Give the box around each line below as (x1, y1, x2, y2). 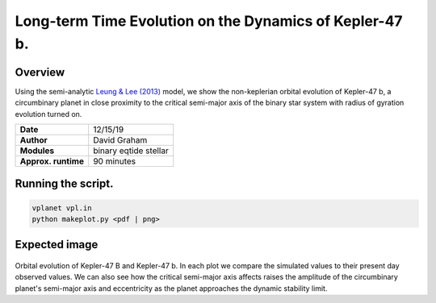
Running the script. (15, 177, 114, 191)
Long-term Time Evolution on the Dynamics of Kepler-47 (15, 12, 403, 30)
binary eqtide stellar (93, 145, 169, 156)
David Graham (93, 135, 148, 146)
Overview (15, 65, 65, 79)
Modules (19, 145, 55, 156)
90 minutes (93, 156, 136, 167)
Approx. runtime (19, 156, 85, 167)
